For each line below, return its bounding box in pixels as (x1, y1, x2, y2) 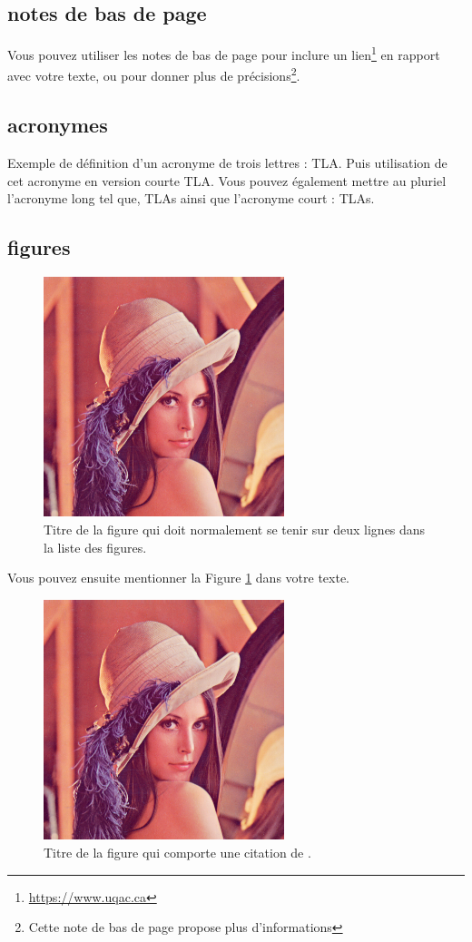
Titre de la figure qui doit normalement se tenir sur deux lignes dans (44, 520, 426, 539)
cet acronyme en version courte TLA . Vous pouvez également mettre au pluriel (7, 171, 447, 190)
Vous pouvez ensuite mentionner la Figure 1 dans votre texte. (7, 568, 349, 587)
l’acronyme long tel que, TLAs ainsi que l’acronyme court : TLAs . (7, 189, 375, 208)
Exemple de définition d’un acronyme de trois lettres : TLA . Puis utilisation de (7, 152, 447, 172)
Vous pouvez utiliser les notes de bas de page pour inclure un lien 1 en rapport (7, 43, 440, 64)
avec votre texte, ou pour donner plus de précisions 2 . (7, 64, 300, 85)
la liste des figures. (44, 537, 147, 556)
